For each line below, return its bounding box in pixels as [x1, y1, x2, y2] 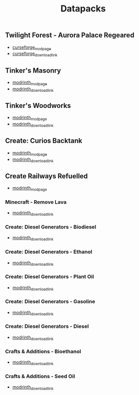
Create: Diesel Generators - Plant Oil [5, 273, 94, 280]
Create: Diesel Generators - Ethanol [5, 248, 93, 255]
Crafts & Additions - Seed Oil [5, 373, 75, 380]
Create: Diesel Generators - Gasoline [5, 298, 95, 305]
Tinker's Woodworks [5, 101, 71, 110]
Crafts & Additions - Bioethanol [5, 348, 82, 355]
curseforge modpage [12, 44, 51, 51]
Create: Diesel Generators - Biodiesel [5, 224, 96, 231]
